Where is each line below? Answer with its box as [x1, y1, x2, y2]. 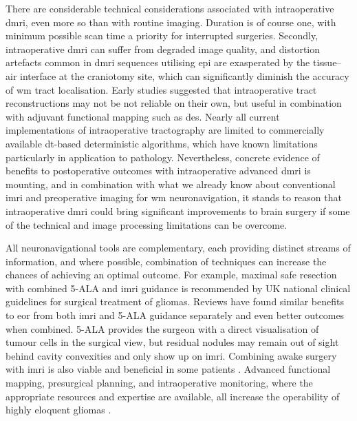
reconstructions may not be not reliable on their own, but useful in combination [6, 96, 342, 110]
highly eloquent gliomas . [6, 402, 111, 417]
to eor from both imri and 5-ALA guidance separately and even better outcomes [6, 308, 345, 322]
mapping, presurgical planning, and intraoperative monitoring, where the [6, 376, 313, 390]
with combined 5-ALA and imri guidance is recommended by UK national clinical [6, 280, 351, 295]
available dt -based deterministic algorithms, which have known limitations [6, 136, 318, 150]
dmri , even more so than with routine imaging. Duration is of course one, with [6, 14, 336, 29]
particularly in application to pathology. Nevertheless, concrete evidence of [6, 150, 320, 164]
